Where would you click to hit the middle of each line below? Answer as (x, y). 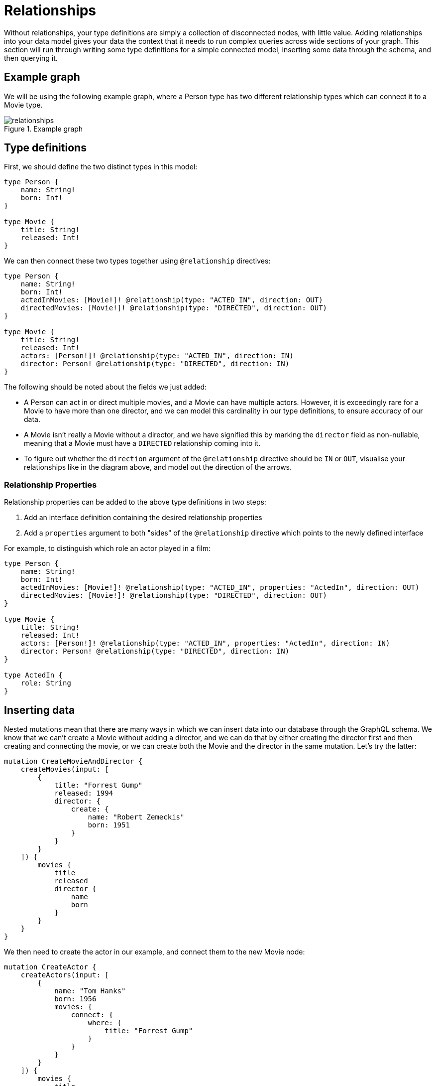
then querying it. (31, 58)
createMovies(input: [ (65, 769)
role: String (46, 683)
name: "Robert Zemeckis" (136, 817)
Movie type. (23, 105)
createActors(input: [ (65, 975)
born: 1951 (109, 825)
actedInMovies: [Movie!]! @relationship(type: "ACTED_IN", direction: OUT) (172, 300)
